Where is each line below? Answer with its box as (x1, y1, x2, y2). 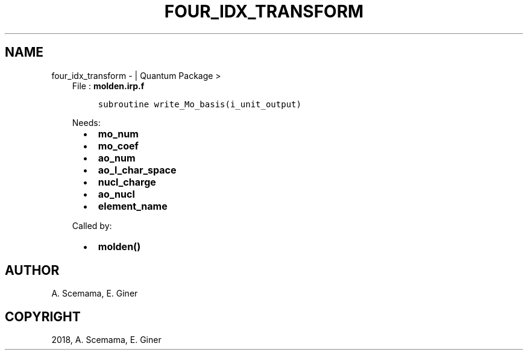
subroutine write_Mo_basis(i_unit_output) (98, 99, 301, 109)
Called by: (72, 220, 112, 231)
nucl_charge (98, 175, 156, 188)
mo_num (98, 127, 139, 140)
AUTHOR (5, 263, 60, 278)
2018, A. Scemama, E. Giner (51, 335, 162, 345)
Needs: (72, 117, 101, 128)
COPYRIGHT (5, 309, 81, 324)
